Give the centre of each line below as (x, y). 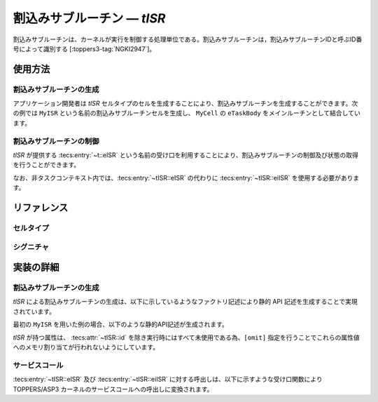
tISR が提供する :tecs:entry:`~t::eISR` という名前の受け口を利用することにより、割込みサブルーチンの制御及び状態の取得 (185, 155)
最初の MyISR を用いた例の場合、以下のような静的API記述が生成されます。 (120, 324)
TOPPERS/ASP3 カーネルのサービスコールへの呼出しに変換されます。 (113, 389)
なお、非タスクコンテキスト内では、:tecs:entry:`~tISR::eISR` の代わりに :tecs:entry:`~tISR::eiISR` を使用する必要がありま (186, 177)
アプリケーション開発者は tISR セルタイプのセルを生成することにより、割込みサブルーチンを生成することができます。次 (185, 103)
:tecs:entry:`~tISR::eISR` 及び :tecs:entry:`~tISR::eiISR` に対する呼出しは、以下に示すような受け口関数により (168, 380)
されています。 (34, 311)
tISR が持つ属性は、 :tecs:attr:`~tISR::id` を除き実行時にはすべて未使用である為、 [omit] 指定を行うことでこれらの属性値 (186, 337)
